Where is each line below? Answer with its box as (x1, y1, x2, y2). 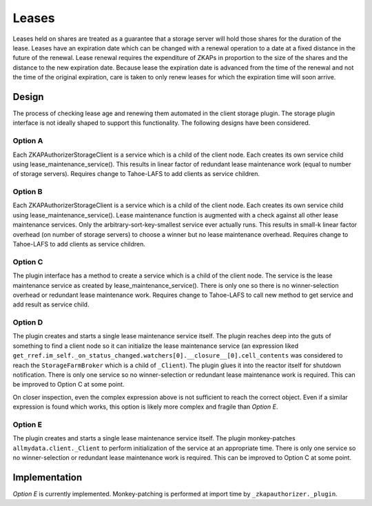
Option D (12, 318, 43, 327)
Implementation (12, 471, 83, 483)
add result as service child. (12, 300, 90, 309)
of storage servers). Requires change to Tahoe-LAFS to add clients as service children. (12, 170, 260, 178)
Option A (12, 136, 43, 146)
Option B (12, 187, 43, 197)
